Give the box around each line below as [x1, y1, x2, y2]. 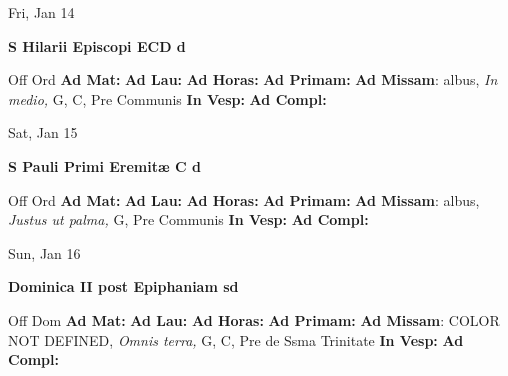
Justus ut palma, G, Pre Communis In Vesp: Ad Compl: [8, 209, 369, 230]
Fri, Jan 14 [8, 2, 75, 22]
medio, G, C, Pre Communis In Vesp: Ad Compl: [8, 88, 327, 109]
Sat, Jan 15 [8, 122, 78, 143]
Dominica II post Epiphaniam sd [8, 276, 239, 297]
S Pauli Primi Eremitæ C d [8, 155, 201, 176]
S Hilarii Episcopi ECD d [8, 35, 186, 56]
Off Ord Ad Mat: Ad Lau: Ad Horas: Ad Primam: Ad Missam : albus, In [8, 69, 498, 90]
